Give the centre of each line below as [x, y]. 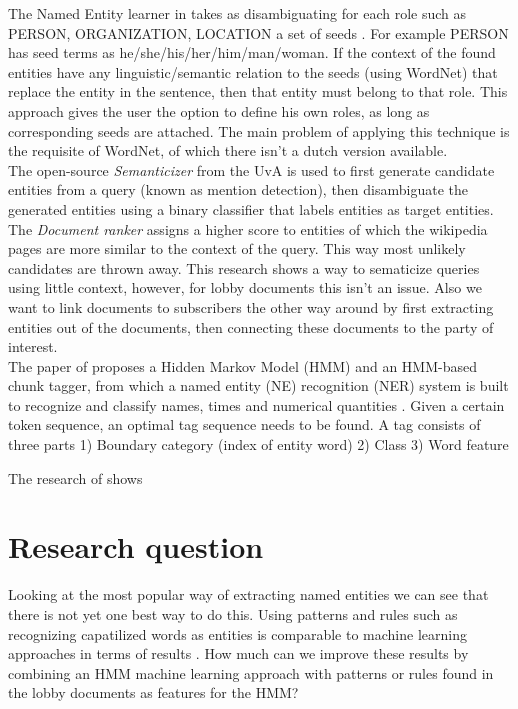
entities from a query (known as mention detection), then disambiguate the [238, 189]
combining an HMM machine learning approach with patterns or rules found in [251, 672]
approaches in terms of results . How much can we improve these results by [238, 653]
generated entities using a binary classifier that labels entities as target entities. [251, 208]
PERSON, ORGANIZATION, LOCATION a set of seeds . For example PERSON [258, 32]
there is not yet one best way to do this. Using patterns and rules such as [233, 613]
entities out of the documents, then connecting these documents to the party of [251, 326]
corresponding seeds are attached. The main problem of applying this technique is [259, 130]
